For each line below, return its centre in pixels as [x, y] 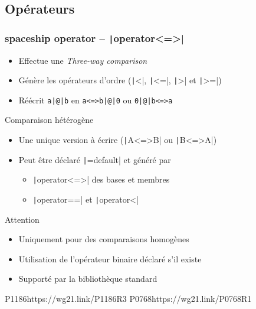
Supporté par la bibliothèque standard [88, 279]
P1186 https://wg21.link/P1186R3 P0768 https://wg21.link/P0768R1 [128, 299]
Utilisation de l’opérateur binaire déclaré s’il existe [110, 258]
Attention [22, 219]
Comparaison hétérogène [49, 120]
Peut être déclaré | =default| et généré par [95, 159]
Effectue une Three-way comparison [83, 60]
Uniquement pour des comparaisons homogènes [104, 239]
